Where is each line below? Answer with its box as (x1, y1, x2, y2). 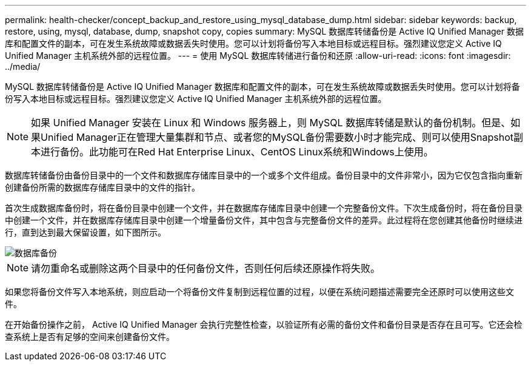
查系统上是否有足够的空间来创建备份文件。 (5, 331, 175, 342)
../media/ (5, 61, 41, 72)
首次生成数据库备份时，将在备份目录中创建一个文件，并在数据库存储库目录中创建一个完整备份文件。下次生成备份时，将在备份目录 (5, 203, 523, 213)
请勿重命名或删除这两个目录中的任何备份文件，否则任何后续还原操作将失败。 (31, 262, 381, 274)
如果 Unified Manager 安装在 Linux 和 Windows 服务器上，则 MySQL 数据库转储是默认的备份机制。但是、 (31, 117, 511, 129)
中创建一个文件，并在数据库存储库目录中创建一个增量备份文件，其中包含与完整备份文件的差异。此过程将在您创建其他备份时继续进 (5, 215, 523, 225)
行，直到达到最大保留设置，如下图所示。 (5, 227, 166, 237)
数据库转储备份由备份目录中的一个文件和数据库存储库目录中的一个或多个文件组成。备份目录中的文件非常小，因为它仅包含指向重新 (5, 170, 523, 180)
